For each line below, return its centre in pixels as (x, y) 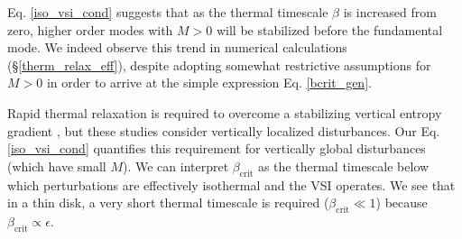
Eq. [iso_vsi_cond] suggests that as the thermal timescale (168, 12)
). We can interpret (176, 165)
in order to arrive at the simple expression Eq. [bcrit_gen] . (209, 83)
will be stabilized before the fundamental (329, 29)
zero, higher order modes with (90, 29)
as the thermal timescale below (343, 165)
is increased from (390, 12)
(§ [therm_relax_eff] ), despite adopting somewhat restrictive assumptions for (219, 64)
